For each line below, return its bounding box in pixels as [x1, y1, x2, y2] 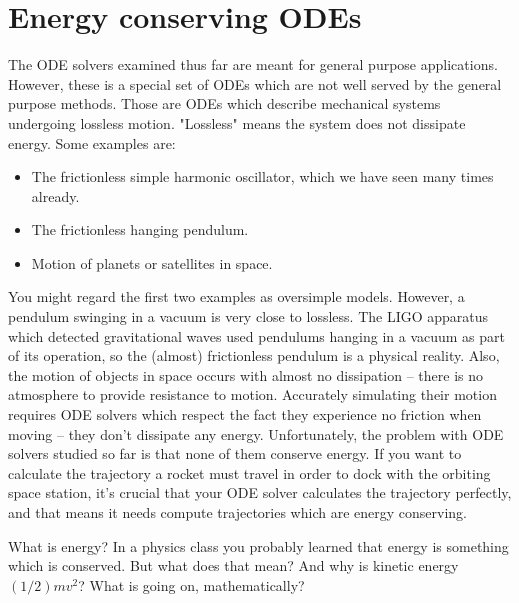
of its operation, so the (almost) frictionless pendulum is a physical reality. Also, [8, 345, 500, 366]
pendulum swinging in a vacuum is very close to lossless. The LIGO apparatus [8, 306, 489, 327]
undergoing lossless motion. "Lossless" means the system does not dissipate [8, 112, 466, 133]
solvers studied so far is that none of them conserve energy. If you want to [8, 443, 462, 464]
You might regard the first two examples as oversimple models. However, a [8, 286, 465, 307]
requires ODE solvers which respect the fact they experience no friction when [8, 404, 482, 425]
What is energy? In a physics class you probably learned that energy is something [8, 535, 509, 556]
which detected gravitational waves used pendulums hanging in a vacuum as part [8, 325, 505, 346]
